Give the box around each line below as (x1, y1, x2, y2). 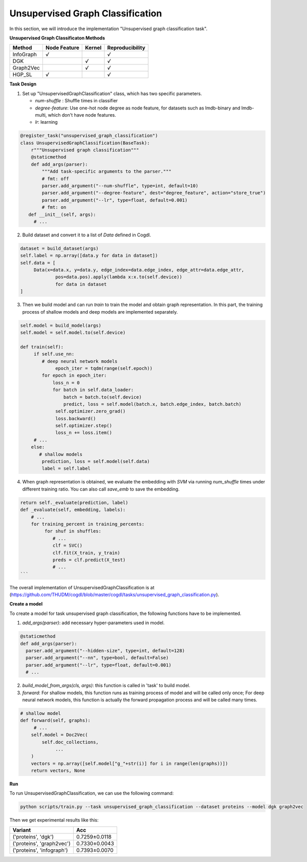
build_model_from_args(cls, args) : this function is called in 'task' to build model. (22, 682, 190, 689)
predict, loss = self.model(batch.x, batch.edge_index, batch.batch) (63, 401, 242, 407)
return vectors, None (31, 768, 85, 773)
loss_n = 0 (52, 380, 80, 386)
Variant (12, 826, 31, 833)
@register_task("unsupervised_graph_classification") (20, 133, 158, 139)
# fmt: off (41, 175, 69, 182)
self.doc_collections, (41, 739, 99, 745)
